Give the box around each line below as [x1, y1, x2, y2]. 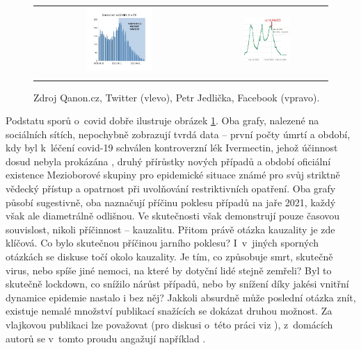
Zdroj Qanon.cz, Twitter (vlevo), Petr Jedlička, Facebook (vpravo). [33, 90, 320, 104]
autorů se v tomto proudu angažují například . [6, 331, 206, 345]
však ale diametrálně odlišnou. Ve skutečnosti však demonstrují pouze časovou [6, 208, 340, 223]
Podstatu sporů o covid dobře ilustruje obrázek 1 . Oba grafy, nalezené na [6, 113, 319, 128]
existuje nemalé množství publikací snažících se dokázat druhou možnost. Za [6, 303, 332, 318]
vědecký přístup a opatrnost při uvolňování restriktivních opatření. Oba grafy [6, 181, 336, 196]
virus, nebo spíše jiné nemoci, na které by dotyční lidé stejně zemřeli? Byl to [6, 262, 332, 277]
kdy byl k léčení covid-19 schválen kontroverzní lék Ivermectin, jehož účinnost [6, 140, 338, 155]
